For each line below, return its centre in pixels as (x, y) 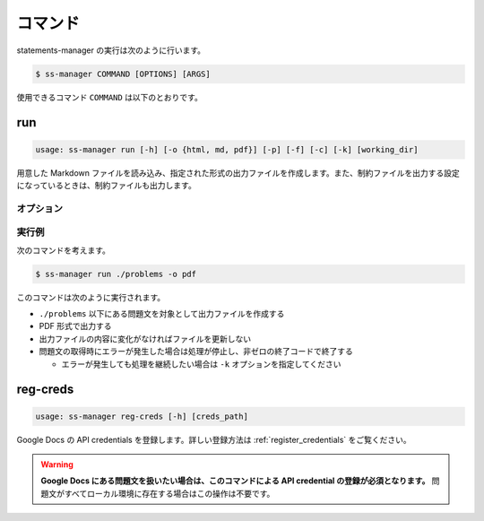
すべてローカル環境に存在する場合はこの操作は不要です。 (169, 493)
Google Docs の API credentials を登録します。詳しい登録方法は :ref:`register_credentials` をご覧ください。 (214, 439)
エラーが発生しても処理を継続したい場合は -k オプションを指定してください (201, 364)
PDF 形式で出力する (75, 326)
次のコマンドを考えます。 (64, 250)
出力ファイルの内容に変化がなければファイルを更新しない (145, 339)
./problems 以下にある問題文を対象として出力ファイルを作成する (162, 313)
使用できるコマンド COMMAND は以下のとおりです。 (110, 97)
